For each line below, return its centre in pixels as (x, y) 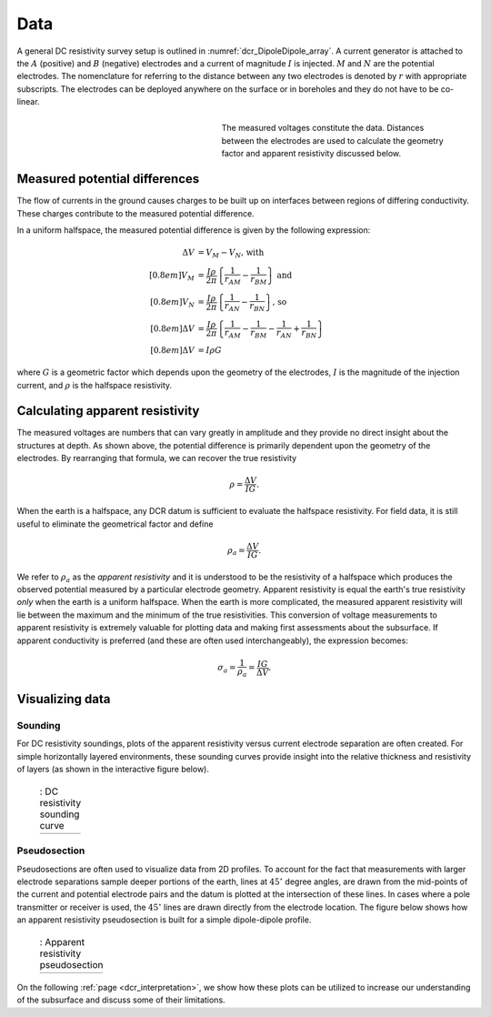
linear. (28, 102)
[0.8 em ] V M (172, 277)
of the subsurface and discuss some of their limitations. (121, 1000)
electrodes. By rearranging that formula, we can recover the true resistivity (157, 458)
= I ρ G (210, 351)
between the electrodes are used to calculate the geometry (333, 140)
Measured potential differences (108, 179)
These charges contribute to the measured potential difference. (135, 213)
